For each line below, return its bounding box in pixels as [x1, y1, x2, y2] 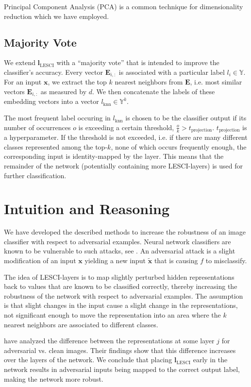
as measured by [40, 86, 87, 97]
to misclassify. [205, 255, 247, 265]
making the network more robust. [4, 373, 103, 384]
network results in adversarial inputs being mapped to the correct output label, [4, 364, 240, 374]
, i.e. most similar [190, 77, 242, 87]
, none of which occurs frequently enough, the [111, 141, 247, 151]
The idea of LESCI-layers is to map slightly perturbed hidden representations [4, 271, 234, 282]
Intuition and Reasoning [4, 199, 170, 219]
